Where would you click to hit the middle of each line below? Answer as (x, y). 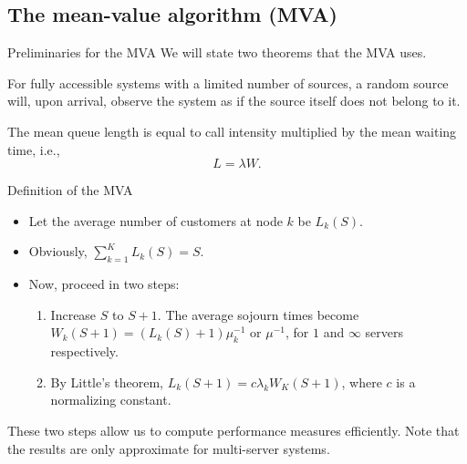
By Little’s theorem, (107, 382)
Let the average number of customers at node (156, 220)
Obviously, (58, 251)
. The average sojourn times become (258, 314)
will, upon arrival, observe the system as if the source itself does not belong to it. (234, 101)
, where (362, 382)
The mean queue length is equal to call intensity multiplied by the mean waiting (232, 131)
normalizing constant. (111, 400)
